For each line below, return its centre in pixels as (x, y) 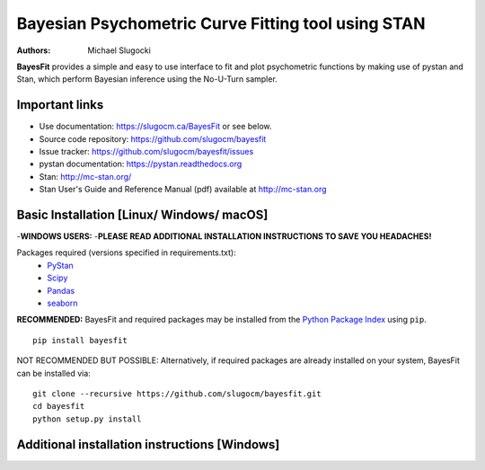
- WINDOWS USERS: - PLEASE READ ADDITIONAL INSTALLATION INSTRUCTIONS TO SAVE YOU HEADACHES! (224, 236)
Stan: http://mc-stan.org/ (85, 176)
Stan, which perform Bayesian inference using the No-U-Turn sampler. (147, 79)
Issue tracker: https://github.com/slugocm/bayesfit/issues (146, 152)
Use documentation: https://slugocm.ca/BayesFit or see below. (155, 127)
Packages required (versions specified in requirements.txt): (127, 253)
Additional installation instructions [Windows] (148, 444)
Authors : (34, 50)
